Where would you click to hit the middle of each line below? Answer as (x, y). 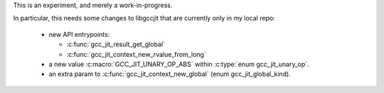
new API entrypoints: (79, 34)
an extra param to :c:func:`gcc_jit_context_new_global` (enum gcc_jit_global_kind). (170, 74)
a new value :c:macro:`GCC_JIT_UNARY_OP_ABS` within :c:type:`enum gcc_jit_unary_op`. (179, 64)
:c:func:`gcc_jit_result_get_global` (116, 44)
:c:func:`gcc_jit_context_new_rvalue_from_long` (136, 54)
